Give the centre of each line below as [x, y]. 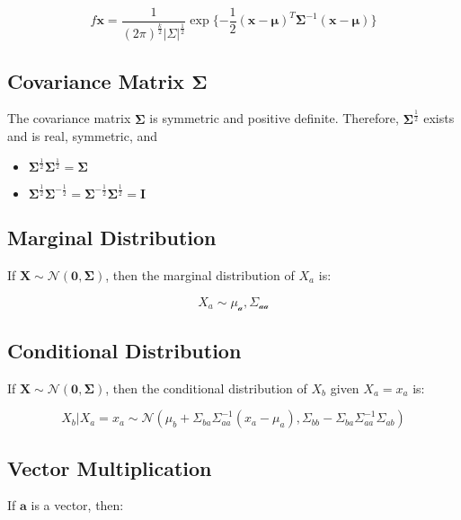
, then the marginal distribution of [200, 274]
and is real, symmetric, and [83, 136]
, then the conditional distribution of [206, 388]
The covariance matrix [69, 118]
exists [439, 118]
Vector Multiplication [110, 467]
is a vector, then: [77, 505]
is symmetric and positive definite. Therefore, [274, 118]
